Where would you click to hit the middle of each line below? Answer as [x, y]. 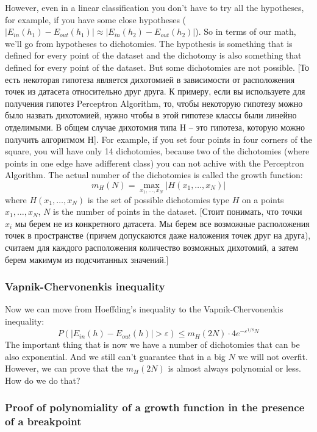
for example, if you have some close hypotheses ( [96, 19]
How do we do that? [43, 380]
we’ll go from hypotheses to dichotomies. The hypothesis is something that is [149, 43]
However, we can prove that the [64, 368]
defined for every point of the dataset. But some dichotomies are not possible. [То [157, 67]
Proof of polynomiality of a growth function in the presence [155, 407]
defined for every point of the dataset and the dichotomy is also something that [153, 55]
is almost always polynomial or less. [234, 368]
